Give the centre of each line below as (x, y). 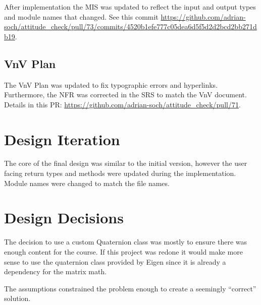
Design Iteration (62, 139)
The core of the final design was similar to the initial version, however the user (126, 163)
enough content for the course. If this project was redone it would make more (123, 251)
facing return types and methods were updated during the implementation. (120, 173)
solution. (17, 298)
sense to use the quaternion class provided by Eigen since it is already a (115, 261)
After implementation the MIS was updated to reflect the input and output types (130, 7)
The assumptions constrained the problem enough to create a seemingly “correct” (130, 288)
